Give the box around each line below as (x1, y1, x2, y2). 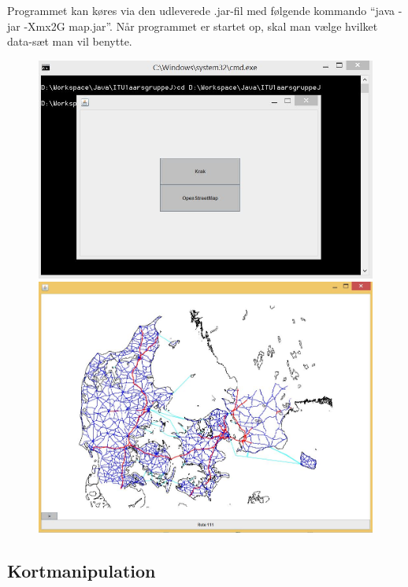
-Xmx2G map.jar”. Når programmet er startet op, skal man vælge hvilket (24, 17, 378, 34)
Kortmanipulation (7, 559, 156, 583)
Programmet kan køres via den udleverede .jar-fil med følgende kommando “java (7, 2, 395, 18)
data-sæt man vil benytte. (7, 33, 132, 50)
